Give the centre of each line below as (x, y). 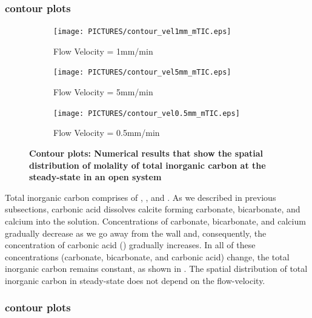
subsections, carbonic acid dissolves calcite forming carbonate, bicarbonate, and (153, 209)
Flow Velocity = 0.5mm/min (107, 133)
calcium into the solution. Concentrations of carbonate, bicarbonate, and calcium (155, 221)
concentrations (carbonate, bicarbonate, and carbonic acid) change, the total (147, 256)
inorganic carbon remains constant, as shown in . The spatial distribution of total (156, 269)
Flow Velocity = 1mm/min (103, 51)
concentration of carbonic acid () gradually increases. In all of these (130, 245)
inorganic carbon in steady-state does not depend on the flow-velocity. (135, 280)
